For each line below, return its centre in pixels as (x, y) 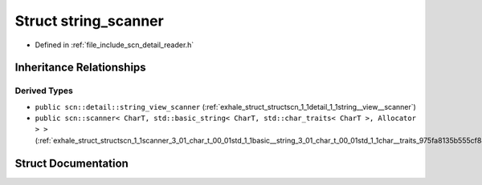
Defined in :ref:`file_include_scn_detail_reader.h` (114, 45)
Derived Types (44, 90)
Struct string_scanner (89, 21)
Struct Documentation (71, 163)
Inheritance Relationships (80, 68)
